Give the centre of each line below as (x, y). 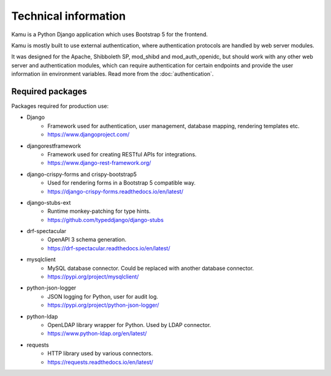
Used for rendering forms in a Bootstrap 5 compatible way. (122, 183)
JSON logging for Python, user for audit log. (103, 296)
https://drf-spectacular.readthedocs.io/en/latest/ (109, 248)
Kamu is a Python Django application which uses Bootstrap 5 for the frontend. (110, 34)
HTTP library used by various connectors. (100, 353)
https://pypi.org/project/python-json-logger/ (103, 305)
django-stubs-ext (49, 202)
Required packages (49, 91)
